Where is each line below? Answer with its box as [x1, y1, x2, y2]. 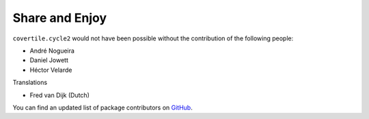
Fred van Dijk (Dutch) [29, 91, 90, 99]
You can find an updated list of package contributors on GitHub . [12, 103, 193, 111]
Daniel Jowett [29, 56, 68, 64]
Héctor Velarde [29, 66, 72, 74]
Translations [12, 79, 48, 87]
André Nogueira [29, 47, 75, 55]
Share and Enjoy [12, 10, 107, 25]
